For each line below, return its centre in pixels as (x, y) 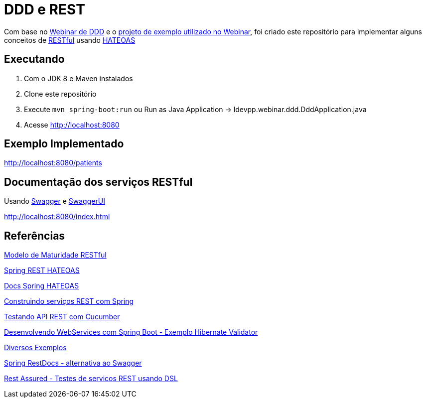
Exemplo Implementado (64, 144)
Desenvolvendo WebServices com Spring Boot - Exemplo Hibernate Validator (131, 332)
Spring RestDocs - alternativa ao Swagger (73, 363)
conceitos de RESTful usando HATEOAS (70, 40)
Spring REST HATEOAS (42, 270)
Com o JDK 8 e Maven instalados (78, 78)
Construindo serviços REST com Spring (69, 301)
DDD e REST (45, 9)
